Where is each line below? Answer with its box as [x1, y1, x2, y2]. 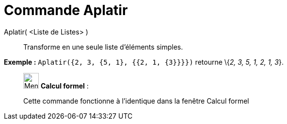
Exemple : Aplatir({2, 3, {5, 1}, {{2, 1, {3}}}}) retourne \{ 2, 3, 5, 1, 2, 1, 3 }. [4, 57, 284, 66]
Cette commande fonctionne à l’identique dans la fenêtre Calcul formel [23, 96, 249, 105]
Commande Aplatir [4, 2, 128, 18]
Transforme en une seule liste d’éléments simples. [23, 42, 183, 51]
